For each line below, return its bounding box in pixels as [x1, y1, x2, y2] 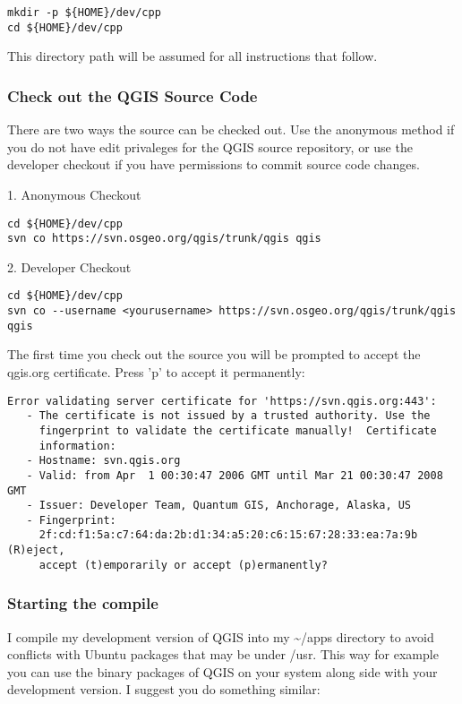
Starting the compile [7, 592, 158, 614]
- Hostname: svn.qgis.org [26, 454, 181, 468]
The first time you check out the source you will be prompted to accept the [7, 345, 421, 364]
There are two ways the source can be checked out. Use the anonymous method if [7, 120, 455, 139]
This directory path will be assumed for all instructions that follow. [7, 47, 378, 65]
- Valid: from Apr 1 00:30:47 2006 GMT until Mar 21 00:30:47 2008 [26, 468, 443, 482]
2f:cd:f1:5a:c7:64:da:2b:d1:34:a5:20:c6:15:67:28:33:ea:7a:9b [38, 528, 418, 542]
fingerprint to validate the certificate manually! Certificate [38, 424, 437, 437]
